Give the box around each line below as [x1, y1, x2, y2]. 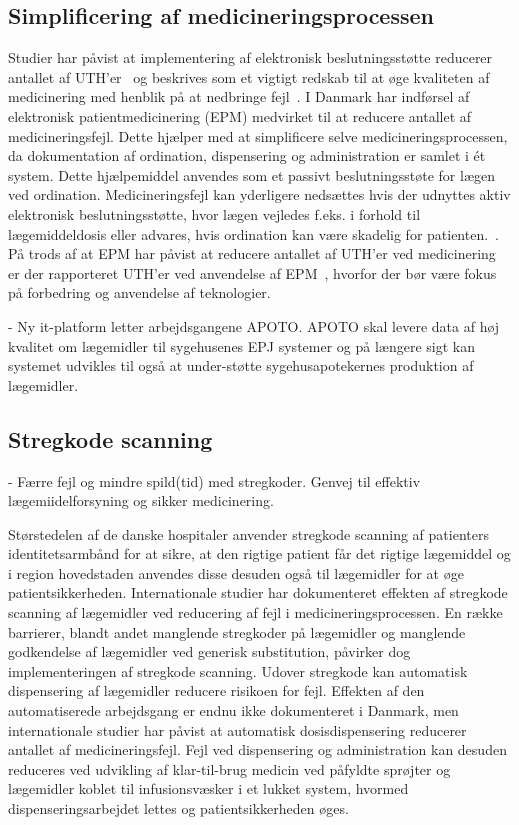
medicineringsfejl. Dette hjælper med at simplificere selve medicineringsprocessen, [8, 125, 508, 146]
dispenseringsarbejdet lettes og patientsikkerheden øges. [8, 798, 349, 818]
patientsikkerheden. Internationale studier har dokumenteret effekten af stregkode [8, 582, 508, 603]
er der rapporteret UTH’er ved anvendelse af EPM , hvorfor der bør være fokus [8, 262, 497, 283]
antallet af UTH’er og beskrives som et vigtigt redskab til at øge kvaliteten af [8, 66, 490, 87]
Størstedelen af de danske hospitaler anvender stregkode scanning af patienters [8, 523, 489, 544]
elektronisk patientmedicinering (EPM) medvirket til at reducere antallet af [8, 105, 472, 126]
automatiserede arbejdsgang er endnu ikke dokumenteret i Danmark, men [8, 700, 459, 721]
